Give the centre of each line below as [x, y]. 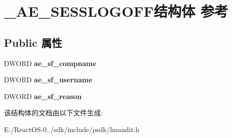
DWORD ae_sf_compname [50, 63]
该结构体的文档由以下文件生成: [53, 113]
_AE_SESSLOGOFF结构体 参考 [116, 11]
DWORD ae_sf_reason [43, 96]
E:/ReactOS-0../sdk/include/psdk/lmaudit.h [72, 129]
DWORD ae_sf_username [48, 80]
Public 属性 [33, 42]
